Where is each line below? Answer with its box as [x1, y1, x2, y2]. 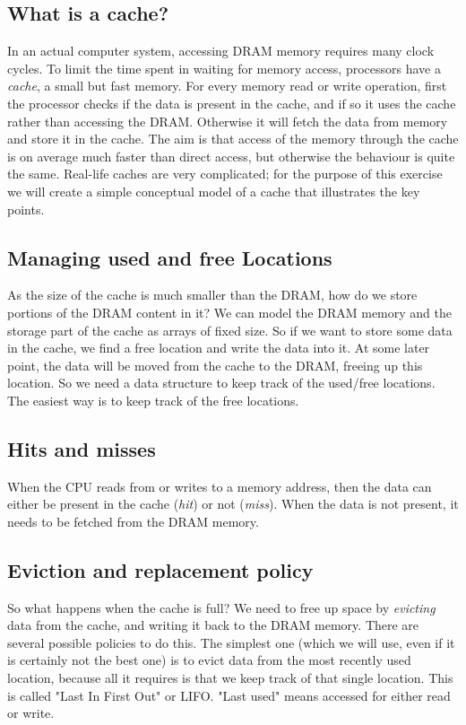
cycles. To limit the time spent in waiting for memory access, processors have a [7, 58, 441, 77]
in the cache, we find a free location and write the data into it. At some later [7, 338, 430, 357]
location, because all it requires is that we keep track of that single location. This [7, 668, 453, 687]
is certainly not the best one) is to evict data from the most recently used [7, 651, 411, 669]
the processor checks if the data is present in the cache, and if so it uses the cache [7, 93, 456, 112]
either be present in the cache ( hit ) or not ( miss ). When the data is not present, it [7, 494, 459, 513]
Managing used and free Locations [7, 243, 332, 271]
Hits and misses [7, 434, 156, 462]
